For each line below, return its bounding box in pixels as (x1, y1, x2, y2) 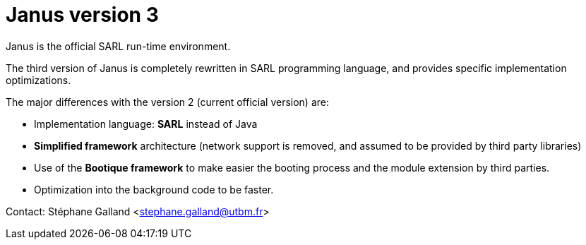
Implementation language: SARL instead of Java (34, 117, 258, 130)
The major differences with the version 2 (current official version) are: (6, 95, 330, 108)
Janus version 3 (6, 3, 159, 27)
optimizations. (6, 73, 71, 86)
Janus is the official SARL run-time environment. (6, 40, 231, 52)
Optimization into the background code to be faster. (34, 183, 274, 196)
